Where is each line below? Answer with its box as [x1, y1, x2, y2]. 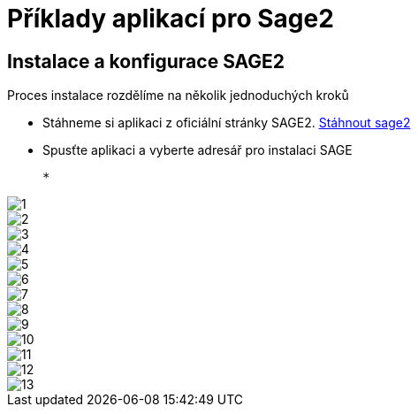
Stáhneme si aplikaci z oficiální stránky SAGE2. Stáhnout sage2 [42, 115, 411, 131]
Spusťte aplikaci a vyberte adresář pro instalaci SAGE [42, 142, 353, 158]
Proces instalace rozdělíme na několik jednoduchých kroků [7, 88, 349, 103]
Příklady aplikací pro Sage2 [7, 4, 334, 34]
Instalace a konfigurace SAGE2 [7, 50, 285, 73]
